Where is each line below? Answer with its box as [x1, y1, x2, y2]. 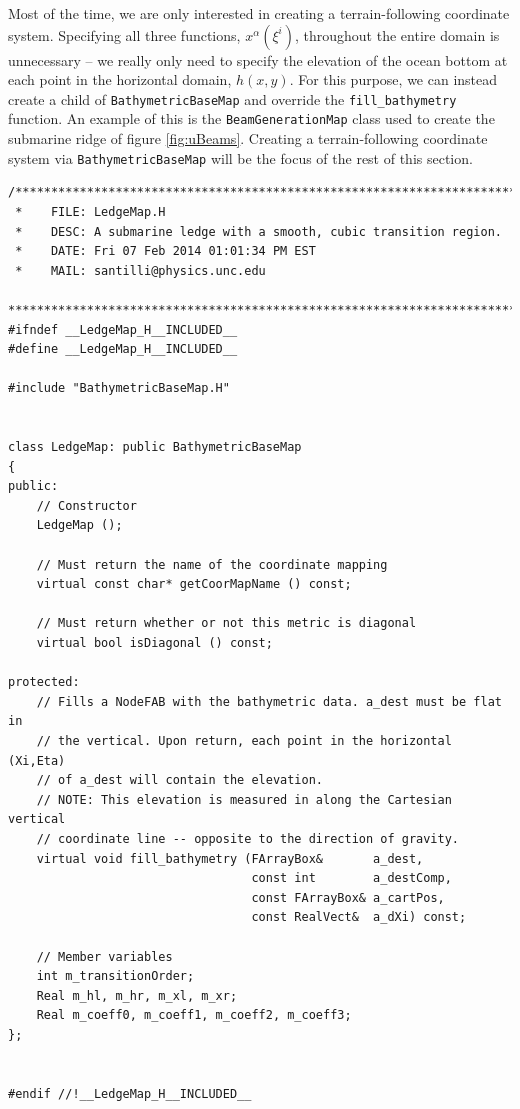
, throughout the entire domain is [294, 24, 500, 45]
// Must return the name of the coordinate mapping [36, 557, 388, 572]
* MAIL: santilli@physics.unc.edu [15, 263, 266, 278]
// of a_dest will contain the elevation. [36, 773, 323, 788]
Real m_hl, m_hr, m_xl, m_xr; [36, 988, 238, 1003]
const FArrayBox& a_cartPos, [251, 890, 445, 905]
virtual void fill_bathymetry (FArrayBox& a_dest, [36, 851, 424, 866]
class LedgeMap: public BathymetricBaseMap [8, 440, 302, 455]
